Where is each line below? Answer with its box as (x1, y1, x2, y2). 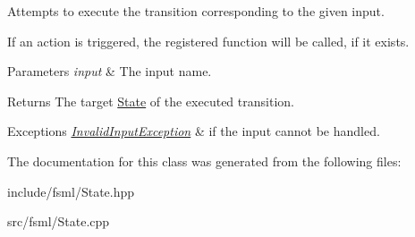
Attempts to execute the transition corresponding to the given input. (7, 2, 385, 20)
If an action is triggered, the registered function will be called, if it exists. (7, 31, 410, 50)
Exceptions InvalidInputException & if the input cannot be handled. (7, 122, 380, 140)
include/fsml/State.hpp (7, 182, 135, 200)
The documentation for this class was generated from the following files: (7, 151, 402, 170)
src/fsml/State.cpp (7, 212, 110, 231)
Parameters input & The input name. (7, 62, 212, 80)
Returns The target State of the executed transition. (7, 91, 294, 110)
